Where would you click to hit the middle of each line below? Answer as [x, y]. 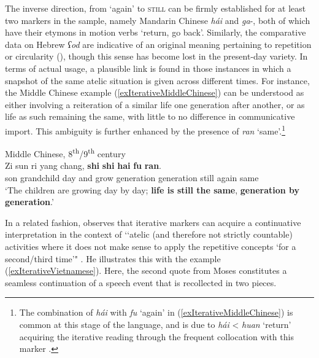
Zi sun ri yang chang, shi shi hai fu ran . [83, 165]
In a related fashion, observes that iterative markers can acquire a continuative [153, 222]
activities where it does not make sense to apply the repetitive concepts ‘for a [151, 246]
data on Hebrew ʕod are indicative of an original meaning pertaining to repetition [158, 44]
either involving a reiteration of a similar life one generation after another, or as [155, 104]
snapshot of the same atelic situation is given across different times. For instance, [157, 80]
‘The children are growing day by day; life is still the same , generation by [152, 189]
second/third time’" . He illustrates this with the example [113, 258]
